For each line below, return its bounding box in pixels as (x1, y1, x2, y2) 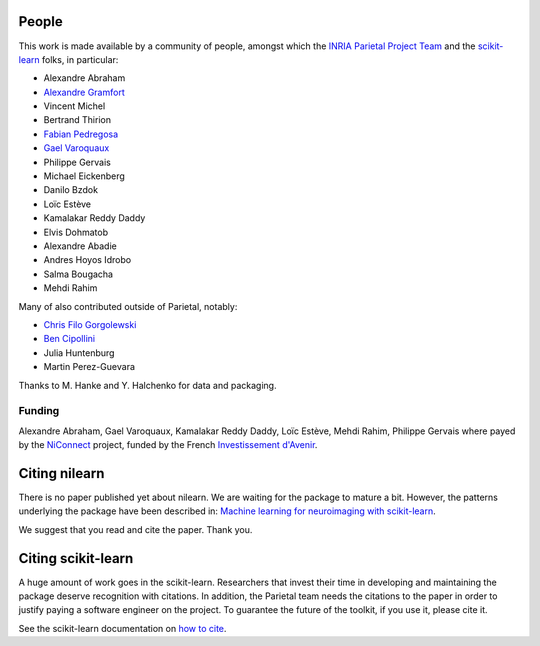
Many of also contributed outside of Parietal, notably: (18, 300, 238, 312)
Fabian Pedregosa (43, 128, 119, 140)
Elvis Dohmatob (43, 226, 109, 238)
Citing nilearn (18, 465, 105, 482)
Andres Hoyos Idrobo (43, 254, 132, 266)
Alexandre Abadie (43, 240, 117, 252)
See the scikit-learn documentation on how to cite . (18, 622, 227, 634)
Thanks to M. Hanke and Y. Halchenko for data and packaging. (18, 379, 277, 391)
